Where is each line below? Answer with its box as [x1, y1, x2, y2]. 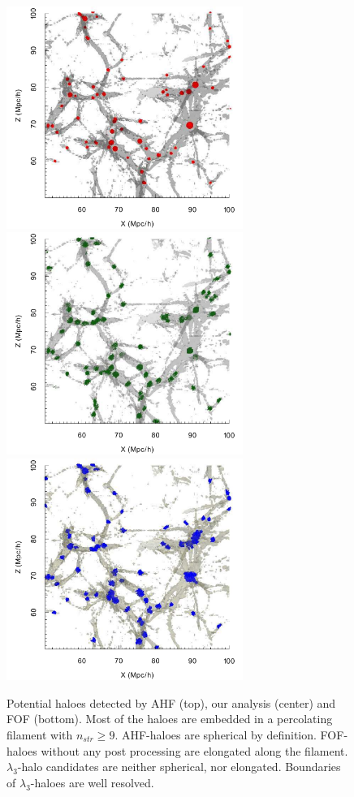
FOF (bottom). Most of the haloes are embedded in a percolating [6, 710, 333, 727]
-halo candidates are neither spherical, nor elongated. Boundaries [17, 758, 341, 775]
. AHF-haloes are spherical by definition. [114, 726, 317, 743]
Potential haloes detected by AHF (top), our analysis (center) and [6, 694, 336, 711]
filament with [6, 726, 73, 743]
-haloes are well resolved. [30, 773, 154, 791]
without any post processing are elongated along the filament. [41, 742, 348, 759]
